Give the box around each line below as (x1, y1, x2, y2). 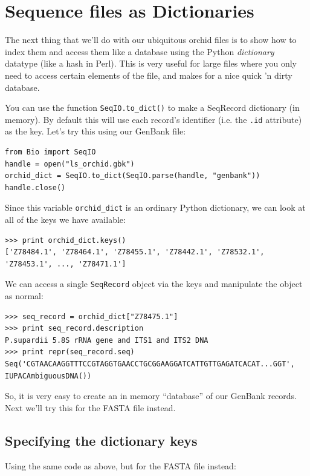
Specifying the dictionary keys (5, 431, 198, 449)
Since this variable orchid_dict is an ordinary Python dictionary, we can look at (5, 201, 306, 214)
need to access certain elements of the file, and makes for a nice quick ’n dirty (5, 68, 292, 81)
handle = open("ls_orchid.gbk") (5, 159, 135, 168)
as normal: (5, 289, 44, 302)
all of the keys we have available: (5, 213, 126, 226)
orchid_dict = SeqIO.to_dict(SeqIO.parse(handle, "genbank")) (5, 171, 260, 180)
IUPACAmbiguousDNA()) (5, 371, 92, 380)
